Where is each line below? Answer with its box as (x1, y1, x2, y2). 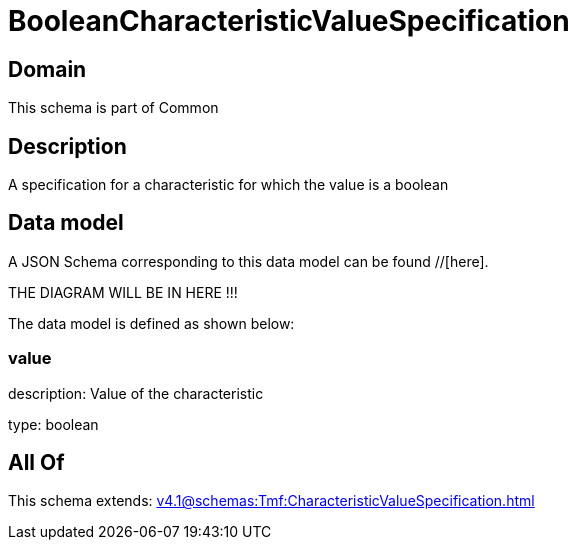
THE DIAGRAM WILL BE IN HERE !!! (8, 283, 238, 301)
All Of (8, 450, 65, 476)
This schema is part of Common (8, 99, 219, 117)
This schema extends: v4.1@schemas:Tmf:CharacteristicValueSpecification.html (8, 492, 535, 510)
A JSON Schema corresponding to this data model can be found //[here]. (8, 252, 489, 270)
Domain (8, 56, 87, 82)
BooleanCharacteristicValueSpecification (8, 4, 570, 38)
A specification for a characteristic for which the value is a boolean (8, 176, 449, 194)
